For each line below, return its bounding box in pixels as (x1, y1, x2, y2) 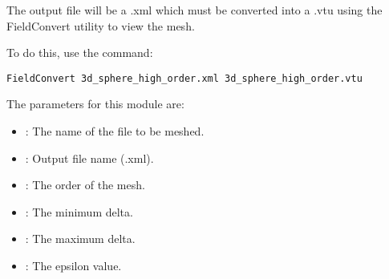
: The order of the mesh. (25, 176, 145, 193)
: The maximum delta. (25, 230, 136, 247)
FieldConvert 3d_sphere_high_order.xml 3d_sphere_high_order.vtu (6, 72, 363, 84)
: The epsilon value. (25, 257, 122, 273)
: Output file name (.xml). (25, 149, 154, 166)
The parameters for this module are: (6, 95, 184, 112)
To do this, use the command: (6, 44, 153, 61)
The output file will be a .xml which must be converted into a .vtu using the (6, 2, 383, 18)
